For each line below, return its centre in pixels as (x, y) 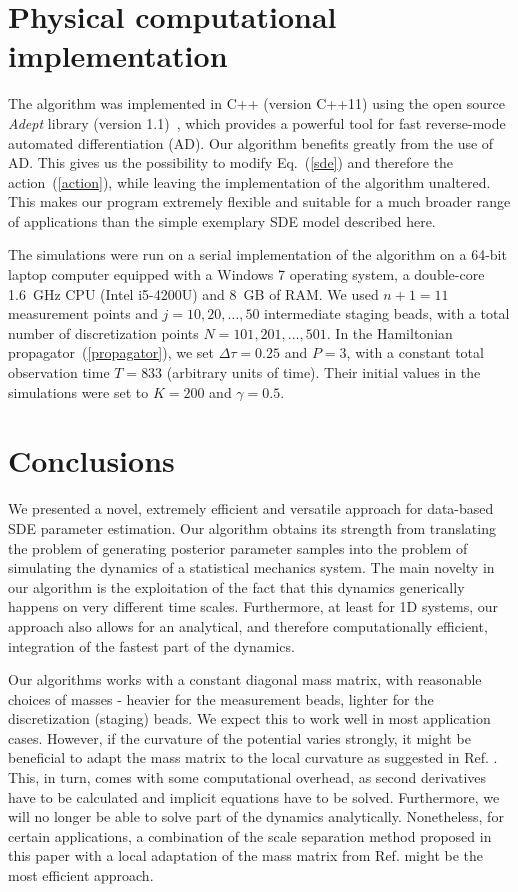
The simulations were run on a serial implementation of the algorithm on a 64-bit (257, 254)
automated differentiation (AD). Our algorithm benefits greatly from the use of (251, 142)
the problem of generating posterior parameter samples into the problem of (238, 547)
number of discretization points (103, 332)
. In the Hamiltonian (389, 332)
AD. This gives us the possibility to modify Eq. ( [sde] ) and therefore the (231, 162)
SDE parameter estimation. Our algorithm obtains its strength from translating (252, 527)
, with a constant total (415, 352)
